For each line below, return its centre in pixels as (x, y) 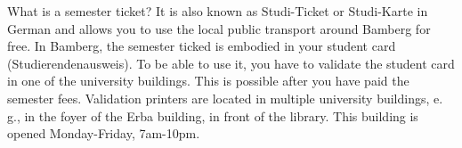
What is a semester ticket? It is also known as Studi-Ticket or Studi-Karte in (218, 11)
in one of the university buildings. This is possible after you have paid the (208, 81)
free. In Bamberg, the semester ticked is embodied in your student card (202, 46)
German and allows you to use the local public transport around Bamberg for (219, 28)
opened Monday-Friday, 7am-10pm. (104, 133)
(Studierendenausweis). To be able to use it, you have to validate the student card (231, 63)
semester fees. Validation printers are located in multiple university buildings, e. (225, 98)
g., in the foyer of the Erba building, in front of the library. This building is (213, 115)
